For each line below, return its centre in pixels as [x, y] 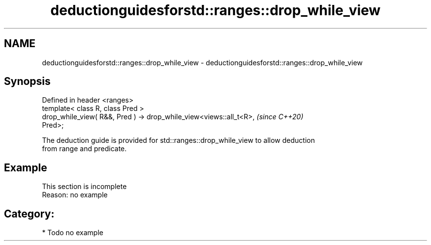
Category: [29, 214]
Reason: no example [75, 195]
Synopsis [27, 82]
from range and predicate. [84, 149]
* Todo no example [73, 233]
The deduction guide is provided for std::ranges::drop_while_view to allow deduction [178, 140]
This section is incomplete [84, 187]
